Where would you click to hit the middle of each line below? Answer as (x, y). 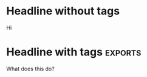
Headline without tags (63, 11)
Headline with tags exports (74, 52)
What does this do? (30, 69)
